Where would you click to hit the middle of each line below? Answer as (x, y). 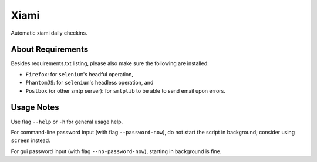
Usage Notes (35, 108)
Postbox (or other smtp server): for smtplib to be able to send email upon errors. (126, 90)
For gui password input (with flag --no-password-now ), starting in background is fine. (116, 151)
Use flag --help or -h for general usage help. (67, 122)
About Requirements (50, 50)
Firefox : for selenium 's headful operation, (80, 74)
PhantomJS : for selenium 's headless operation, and (90, 83)
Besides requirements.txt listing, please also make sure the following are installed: (110, 63)
